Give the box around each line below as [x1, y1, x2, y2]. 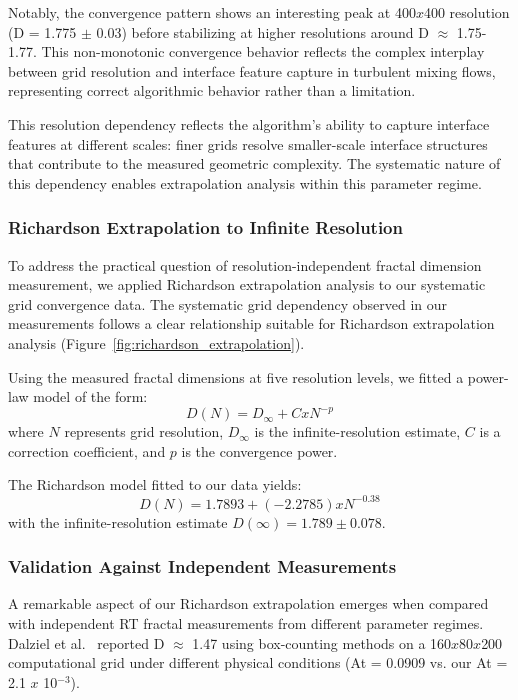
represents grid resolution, [64, 421, 224, 442]
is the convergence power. [181, 440, 338, 461]
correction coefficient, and [8, 440, 166, 461]
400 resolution [423, 2, 510, 22]
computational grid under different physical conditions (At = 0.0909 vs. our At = [8, 652, 508, 673]
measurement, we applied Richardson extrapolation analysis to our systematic [8, 274, 486, 295]
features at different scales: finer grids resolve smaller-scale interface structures [8, 133, 488, 154]
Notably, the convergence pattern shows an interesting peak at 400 [8, 2, 416, 22]
